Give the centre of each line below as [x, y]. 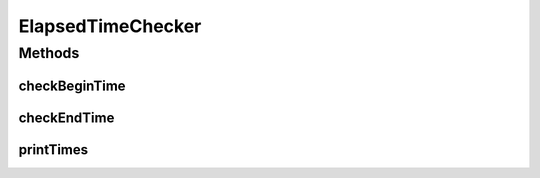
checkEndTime [66, 117]
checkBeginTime [72, 85]
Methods [49, 53]
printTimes [53, 149]
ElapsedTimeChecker [110, 26]
